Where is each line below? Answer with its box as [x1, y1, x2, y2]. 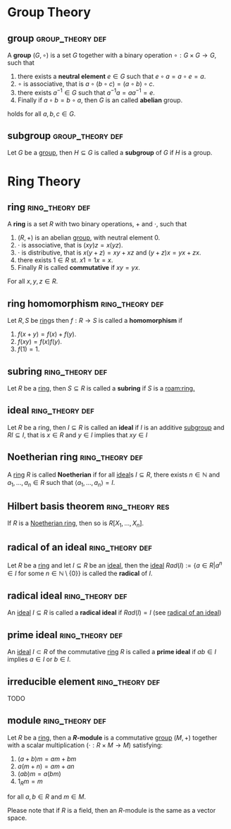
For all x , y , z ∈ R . [7, 277, 58, 285]
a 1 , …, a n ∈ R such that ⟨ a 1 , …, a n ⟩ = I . [7, 478, 115, 489]
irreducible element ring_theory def [7, 675, 161, 687]
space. [7, 813, 27, 822]
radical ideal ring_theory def [7, 589, 128, 601]
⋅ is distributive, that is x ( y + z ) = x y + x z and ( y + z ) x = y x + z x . [17, 248, 201, 257]
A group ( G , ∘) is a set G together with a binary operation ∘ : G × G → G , [7, 51, 217, 59]
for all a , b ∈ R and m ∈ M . [7, 792, 87, 801]
